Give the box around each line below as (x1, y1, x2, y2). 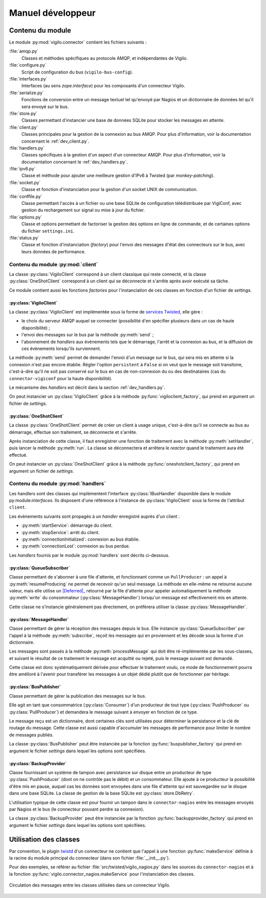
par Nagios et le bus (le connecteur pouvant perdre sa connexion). (9, 806, 145, 812)
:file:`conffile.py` (9, 193, 42, 199)
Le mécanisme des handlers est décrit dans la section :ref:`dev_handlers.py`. (9, 385, 166, 390)
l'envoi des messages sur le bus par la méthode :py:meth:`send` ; (21, 332, 154, 338)
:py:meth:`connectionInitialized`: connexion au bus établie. (21, 536, 140, 542)
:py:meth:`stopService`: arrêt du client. (21, 529, 100, 535)
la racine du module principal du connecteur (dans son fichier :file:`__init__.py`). (9, 855, 170, 861)
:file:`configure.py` (9, 62, 47, 68)
